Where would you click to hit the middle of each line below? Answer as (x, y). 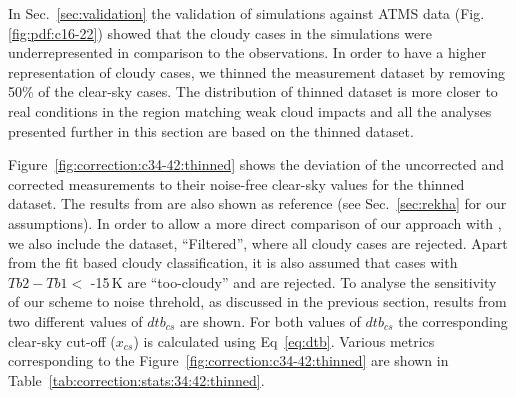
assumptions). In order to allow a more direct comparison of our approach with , (255, 222)
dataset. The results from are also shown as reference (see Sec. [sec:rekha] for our (257, 203)
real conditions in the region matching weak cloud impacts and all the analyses (250, 110)
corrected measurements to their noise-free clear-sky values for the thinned (236, 183)
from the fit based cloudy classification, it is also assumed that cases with (233, 262)
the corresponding (453, 320)
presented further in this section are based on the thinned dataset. (211, 130)
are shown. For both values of (270, 320)
